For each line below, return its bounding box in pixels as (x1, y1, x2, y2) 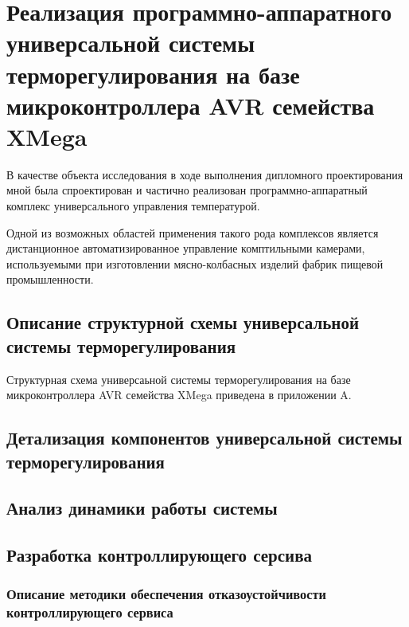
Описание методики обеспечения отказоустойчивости (6, 584, 326, 604)
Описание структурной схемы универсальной (6, 310, 360, 335)
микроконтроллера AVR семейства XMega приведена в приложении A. (6, 386, 352, 403)
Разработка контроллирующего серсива (6, 543, 312, 567)
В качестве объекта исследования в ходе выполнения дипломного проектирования (6, 166, 403, 182)
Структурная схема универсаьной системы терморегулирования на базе (6, 370, 351, 387)
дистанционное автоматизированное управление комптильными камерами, (6, 240, 365, 257)
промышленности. (6, 271, 94, 288)
